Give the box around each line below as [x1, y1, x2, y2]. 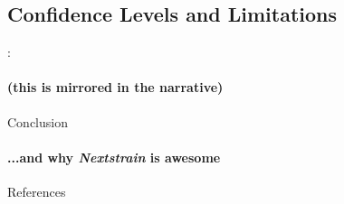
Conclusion [7, 112, 68, 131]
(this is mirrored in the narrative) [7, 78, 224, 97]
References [7, 181, 66, 200]
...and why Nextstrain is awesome [7, 147, 221, 166]
